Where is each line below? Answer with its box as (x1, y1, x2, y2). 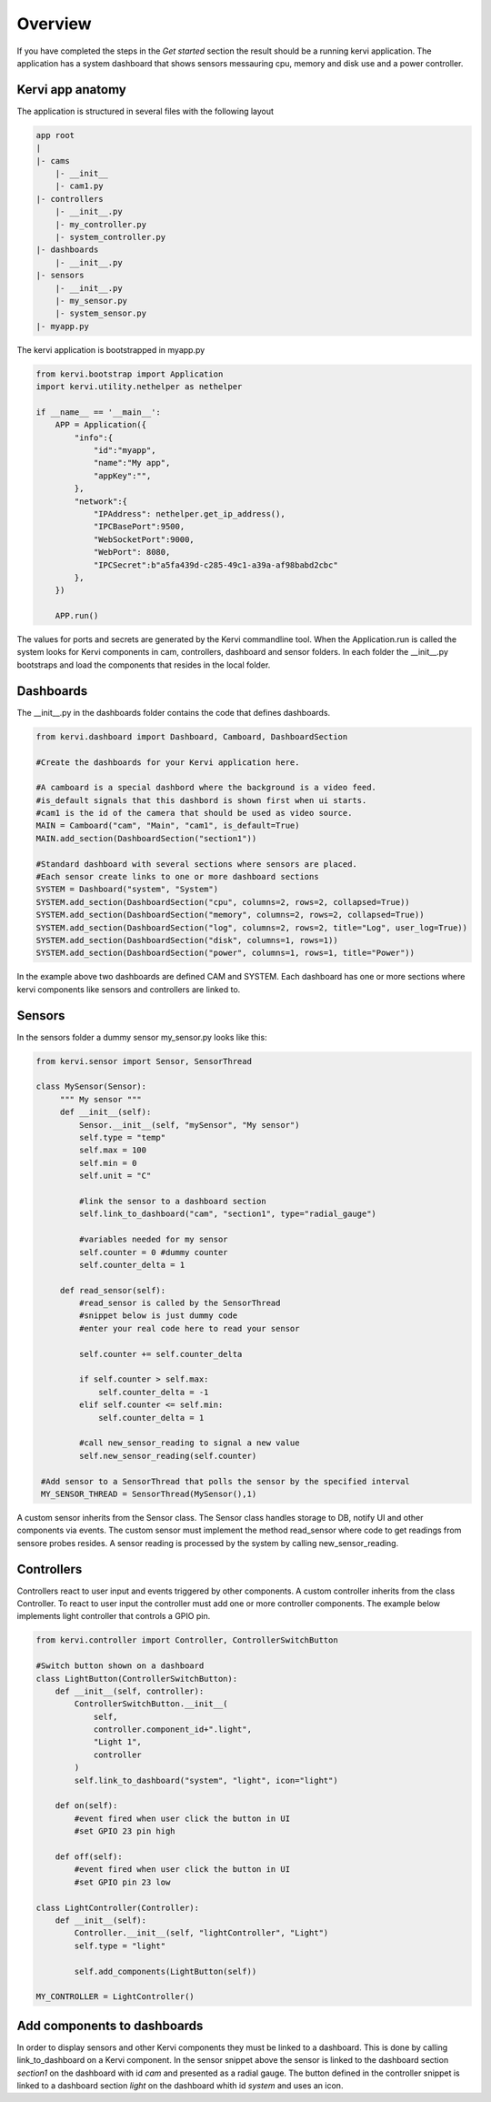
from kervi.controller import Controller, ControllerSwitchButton (35, 1635, 338, 1645)
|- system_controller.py (55, 232, 166, 242)
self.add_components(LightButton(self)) (74, 1966, 257, 1976)
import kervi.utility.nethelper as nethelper (35, 382, 243, 392)
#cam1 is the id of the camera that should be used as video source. (35, 808, 353, 819)
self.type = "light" (74, 1940, 166, 1951)
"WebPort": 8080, (93, 547, 171, 558)
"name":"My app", (93, 458, 171, 468)
